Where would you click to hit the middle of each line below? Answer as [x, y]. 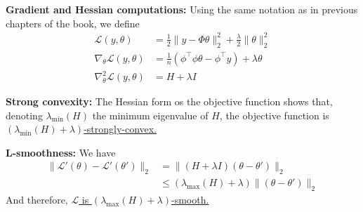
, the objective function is [274, 115]
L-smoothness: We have [61, 152]
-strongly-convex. [120, 129]
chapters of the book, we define [73, 23]
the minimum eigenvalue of [150, 115]
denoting [24, 115]
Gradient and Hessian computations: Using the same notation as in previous [182, 9]
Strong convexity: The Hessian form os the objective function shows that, [169, 101]
